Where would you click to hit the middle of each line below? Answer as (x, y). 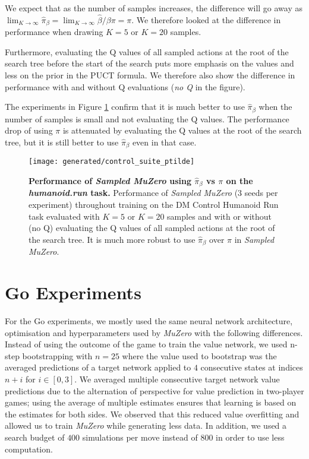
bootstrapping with (57, 355)
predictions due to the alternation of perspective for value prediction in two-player (154, 390)
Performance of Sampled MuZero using (110, 180)
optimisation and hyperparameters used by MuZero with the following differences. (154, 332)
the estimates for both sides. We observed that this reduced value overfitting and (152, 414)
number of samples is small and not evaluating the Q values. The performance (147, 118)
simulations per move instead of (140, 437)
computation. (29, 449)
